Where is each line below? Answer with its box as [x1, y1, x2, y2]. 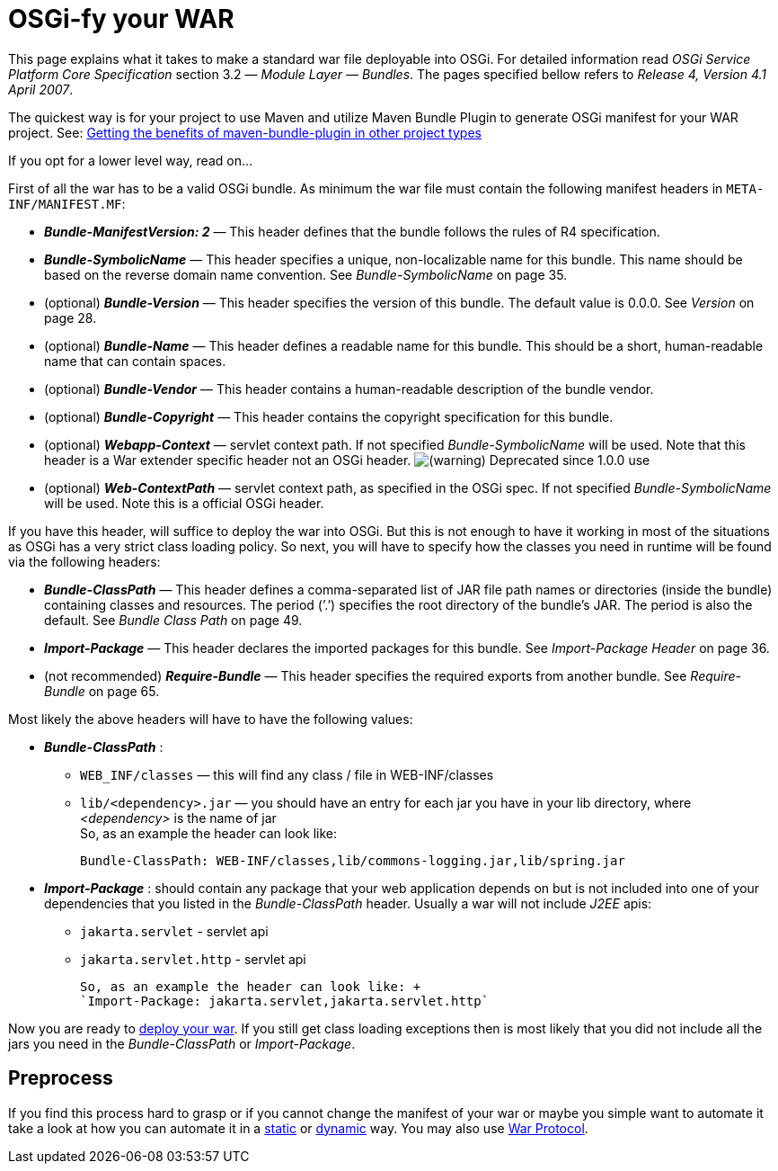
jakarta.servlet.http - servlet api [80, 951, 306, 967]
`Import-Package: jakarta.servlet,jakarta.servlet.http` [80, 993, 490, 1008]
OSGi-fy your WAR [8, 4, 234, 34]
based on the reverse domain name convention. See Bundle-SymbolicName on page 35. [44, 266, 568, 282]
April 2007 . [8, 81, 74, 97]
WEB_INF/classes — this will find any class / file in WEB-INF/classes [80, 766, 494, 782]
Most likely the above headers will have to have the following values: [8, 711, 413, 727]
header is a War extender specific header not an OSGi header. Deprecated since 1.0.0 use [44, 451, 650, 468]
